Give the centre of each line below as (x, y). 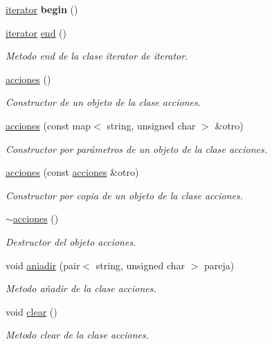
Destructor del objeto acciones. (71, 241)
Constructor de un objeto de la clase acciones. (103, 102)
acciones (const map (48, 125)
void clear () (31, 311)
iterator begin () (42, 9)
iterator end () (36, 32)
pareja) (219, 265)
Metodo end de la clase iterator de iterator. (97, 56)
